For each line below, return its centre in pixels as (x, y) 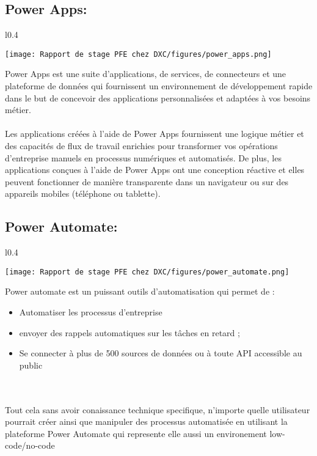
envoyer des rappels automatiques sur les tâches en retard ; (129, 332)
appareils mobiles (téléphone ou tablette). (83, 193)
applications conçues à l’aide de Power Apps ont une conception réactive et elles (155, 170)
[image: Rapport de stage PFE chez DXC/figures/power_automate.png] (147, 272)
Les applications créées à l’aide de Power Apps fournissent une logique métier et (155, 134)
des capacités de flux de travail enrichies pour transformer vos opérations (141, 146)
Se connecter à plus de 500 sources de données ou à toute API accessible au (161, 353)
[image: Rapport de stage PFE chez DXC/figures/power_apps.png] (138, 54)
